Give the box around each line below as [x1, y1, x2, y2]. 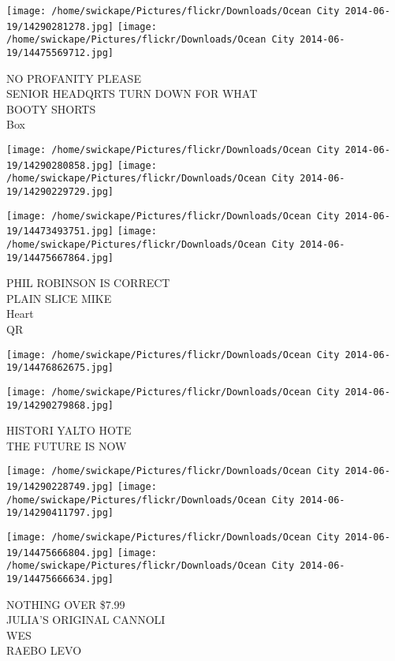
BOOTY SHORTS [6, 100, 96, 117]
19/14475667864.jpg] [6, 252, 114, 263]
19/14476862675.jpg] [6, 362, 114, 374]
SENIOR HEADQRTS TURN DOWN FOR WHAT [6, 85, 258, 102]
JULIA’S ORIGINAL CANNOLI [6, 611, 166, 628]
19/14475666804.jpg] [6, 547, 114, 558]
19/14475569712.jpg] [6, 47, 114, 58]
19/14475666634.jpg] [6, 573, 114, 585]
